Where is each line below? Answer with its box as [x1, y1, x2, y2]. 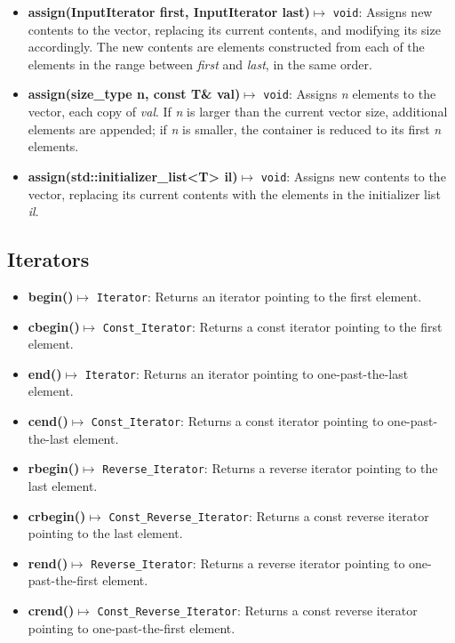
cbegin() [28, 317, 80, 335]
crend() [28, 601, 75, 620]
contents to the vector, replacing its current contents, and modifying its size [28, 20, 441, 38]
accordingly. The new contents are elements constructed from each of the [28, 37, 425, 56]
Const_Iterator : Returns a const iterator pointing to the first [102, 317, 443, 335]
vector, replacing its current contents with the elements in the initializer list [28, 184, 441, 203]
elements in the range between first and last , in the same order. [28, 54, 372, 73]
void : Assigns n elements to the [263, 84, 436, 103]
